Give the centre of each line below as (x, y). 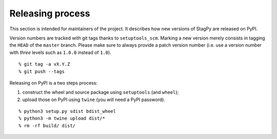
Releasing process (50, 13)
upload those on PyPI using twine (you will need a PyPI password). (94, 100)
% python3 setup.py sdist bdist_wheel (67, 111)
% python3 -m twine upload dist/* (62, 118)
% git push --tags (42, 71)
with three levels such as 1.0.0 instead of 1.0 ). (60, 52)
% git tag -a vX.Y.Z (44, 64)
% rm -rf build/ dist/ (47, 125)
